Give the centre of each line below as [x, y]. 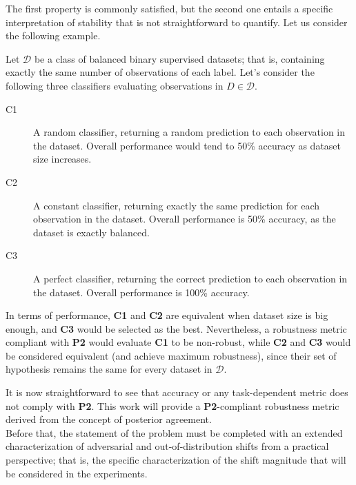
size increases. [62, 159]
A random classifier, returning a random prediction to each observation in [189, 132]
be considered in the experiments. [77, 473]
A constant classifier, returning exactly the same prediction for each [177, 205]
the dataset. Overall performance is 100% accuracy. [141, 292]
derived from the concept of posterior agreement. [109, 419]
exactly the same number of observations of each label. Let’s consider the [160, 72]
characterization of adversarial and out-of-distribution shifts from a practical [167, 446]
